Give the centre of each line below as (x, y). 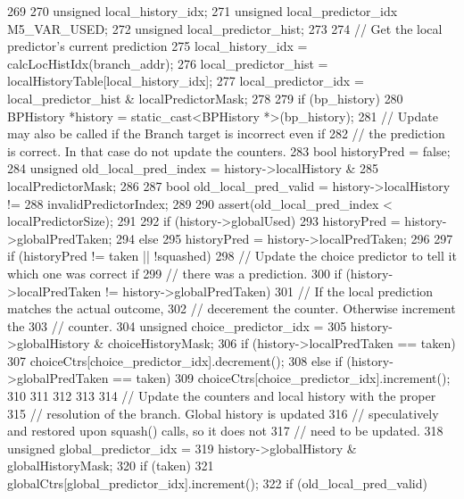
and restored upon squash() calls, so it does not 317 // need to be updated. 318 (225, 431)
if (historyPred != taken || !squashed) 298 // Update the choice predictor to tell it (232, 256)
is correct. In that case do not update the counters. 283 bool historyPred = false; (229, 150)
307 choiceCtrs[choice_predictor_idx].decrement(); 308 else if (175, 360)
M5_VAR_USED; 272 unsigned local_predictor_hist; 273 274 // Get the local (225, 28)
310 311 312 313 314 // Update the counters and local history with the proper (222, 396)
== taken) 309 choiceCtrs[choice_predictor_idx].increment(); (282, 378)
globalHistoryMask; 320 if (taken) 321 (111, 466)
